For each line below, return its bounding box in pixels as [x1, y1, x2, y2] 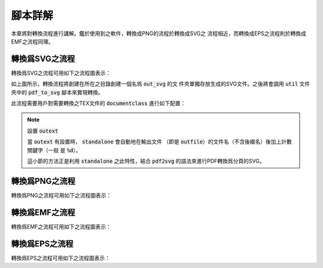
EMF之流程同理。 [11, 38, 54, 45]
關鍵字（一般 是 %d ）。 [27, 146, 81, 153]
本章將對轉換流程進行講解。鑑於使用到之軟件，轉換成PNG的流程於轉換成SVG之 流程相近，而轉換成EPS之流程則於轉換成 [11, 30, 306, 37]
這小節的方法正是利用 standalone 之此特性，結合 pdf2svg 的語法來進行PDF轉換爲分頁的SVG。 [27, 157, 265, 164]
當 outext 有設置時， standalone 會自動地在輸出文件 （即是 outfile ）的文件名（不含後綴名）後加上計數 [27, 138, 292, 146]
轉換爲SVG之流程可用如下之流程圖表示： [11, 69, 111, 76]
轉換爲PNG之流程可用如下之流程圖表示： [11, 192, 112, 199]
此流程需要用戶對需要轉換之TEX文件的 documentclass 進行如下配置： [11, 100, 186, 107]
